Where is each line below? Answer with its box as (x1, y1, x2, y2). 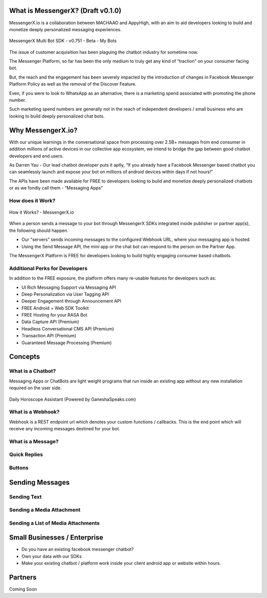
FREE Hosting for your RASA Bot (21, 312, 88, 318)
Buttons (9, 464, 29, 471)
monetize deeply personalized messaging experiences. (9, 26, 122, 32)
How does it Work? (9, 197, 55, 204)
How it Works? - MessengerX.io (9, 209, 74, 215)
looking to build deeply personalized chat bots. (9, 113, 105, 119)
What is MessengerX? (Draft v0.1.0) (9, 6, 122, 15)
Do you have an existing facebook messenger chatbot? (21, 547, 134, 552)
